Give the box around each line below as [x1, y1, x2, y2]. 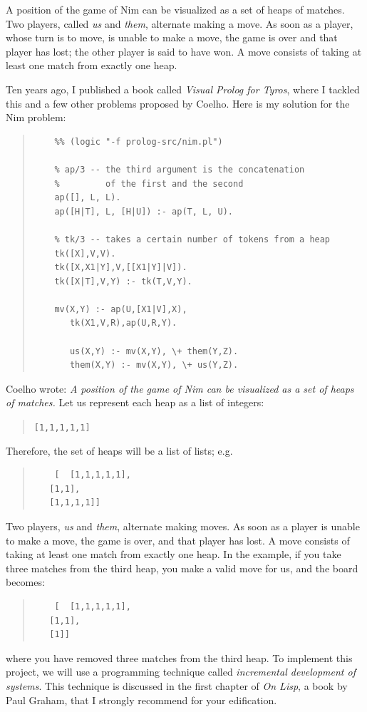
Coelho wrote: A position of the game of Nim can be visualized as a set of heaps [6, 381, 354, 396]
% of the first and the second [54, 178, 244, 189]
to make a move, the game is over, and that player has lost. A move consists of [6, 532, 350, 547]
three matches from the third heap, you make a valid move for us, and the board [6, 560, 358, 575]
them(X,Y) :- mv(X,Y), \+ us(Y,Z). [69, 360, 239, 371]
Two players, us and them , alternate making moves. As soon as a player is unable [6, 519, 360, 534]
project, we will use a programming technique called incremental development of [6, 664, 356, 679]
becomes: [6, 574, 45, 589]
